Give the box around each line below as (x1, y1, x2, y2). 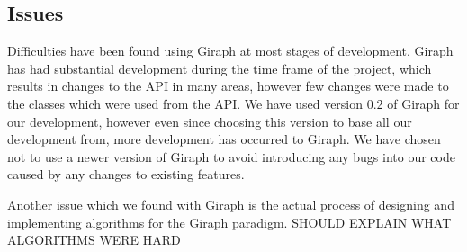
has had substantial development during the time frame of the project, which (7, 58, 432, 77)
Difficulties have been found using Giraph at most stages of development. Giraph (7, 41, 454, 60)
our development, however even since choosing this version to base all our (7, 112, 412, 130)
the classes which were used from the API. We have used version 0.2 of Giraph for (7, 94, 460, 112)
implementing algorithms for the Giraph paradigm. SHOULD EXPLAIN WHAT (7, 212, 452, 231)
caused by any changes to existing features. (7, 165, 245, 184)
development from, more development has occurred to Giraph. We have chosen (7, 130, 441, 148)
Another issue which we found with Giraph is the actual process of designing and (7, 194, 454, 213)
